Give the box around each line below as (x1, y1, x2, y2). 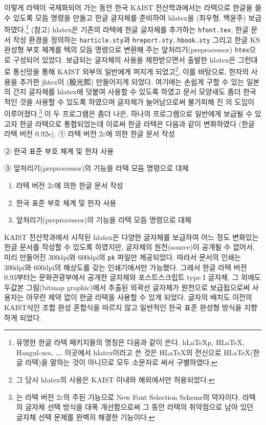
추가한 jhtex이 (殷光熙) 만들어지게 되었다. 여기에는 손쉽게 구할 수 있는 (19, 76, 245, 87)
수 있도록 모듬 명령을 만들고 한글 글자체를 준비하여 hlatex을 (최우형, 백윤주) (4, 12, 246, 23)
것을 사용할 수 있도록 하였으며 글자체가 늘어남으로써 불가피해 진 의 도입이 (19, 96, 255, 107)
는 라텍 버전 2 (16, 391, 60, 402)
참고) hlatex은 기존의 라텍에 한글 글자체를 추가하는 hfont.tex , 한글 (34, 24, 249, 34)
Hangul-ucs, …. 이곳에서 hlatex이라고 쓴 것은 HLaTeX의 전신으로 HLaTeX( (16, 347, 253, 357)
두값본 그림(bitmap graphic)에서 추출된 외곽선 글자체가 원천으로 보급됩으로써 (4, 281, 250, 292)
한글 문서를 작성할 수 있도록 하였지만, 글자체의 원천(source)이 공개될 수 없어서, (4, 241, 255, 252)
